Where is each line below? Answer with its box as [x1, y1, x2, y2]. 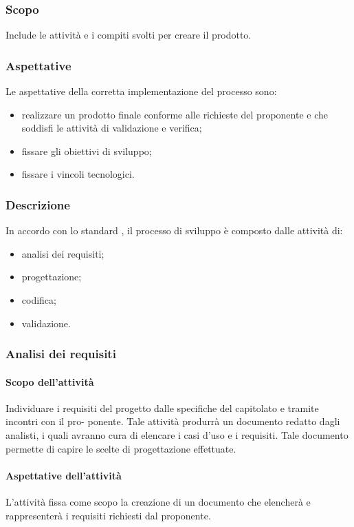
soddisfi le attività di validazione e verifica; [21, 121, 202, 135]
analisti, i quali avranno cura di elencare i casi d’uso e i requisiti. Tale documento [5, 428, 349, 442]
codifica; [21, 293, 56, 307]
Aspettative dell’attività [5, 468, 122, 482]
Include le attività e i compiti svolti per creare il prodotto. [5, 28, 252, 42]
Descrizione [5, 196, 70, 213]
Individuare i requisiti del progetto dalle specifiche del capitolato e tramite [5, 400, 319, 415]
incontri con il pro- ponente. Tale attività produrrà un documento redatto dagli [5, 414, 340, 428]
